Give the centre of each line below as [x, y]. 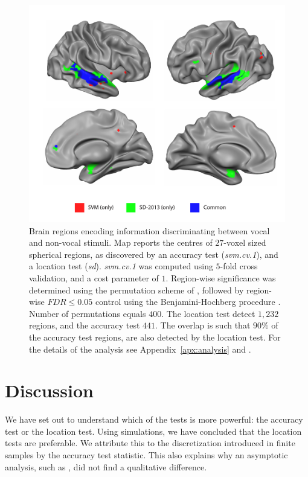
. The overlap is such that [203, 325]
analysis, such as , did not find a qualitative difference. [106, 466]
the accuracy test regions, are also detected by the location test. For [155, 337]
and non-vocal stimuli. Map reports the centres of [121, 242]
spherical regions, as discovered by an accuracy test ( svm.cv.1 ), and [154, 254]
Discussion [49, 390]
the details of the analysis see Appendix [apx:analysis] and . [140, 349]
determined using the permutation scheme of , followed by [136, 290]
